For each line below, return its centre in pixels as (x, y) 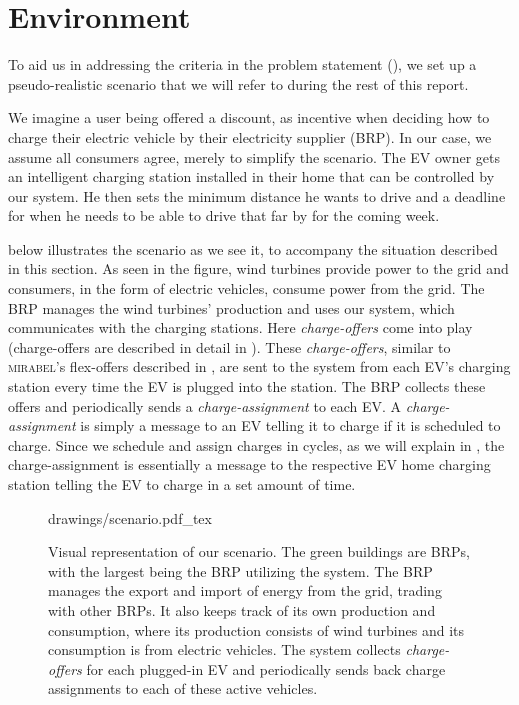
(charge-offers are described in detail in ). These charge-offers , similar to (229, 346)
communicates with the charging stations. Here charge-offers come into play (240, 327)
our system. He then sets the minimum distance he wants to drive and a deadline (257, 195)
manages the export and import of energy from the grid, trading (245, 590)
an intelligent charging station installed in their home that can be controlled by (251, 176)
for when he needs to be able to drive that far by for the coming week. (224, 215)
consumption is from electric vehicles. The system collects (224, 649)
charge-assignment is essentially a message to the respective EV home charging (249, 464)
